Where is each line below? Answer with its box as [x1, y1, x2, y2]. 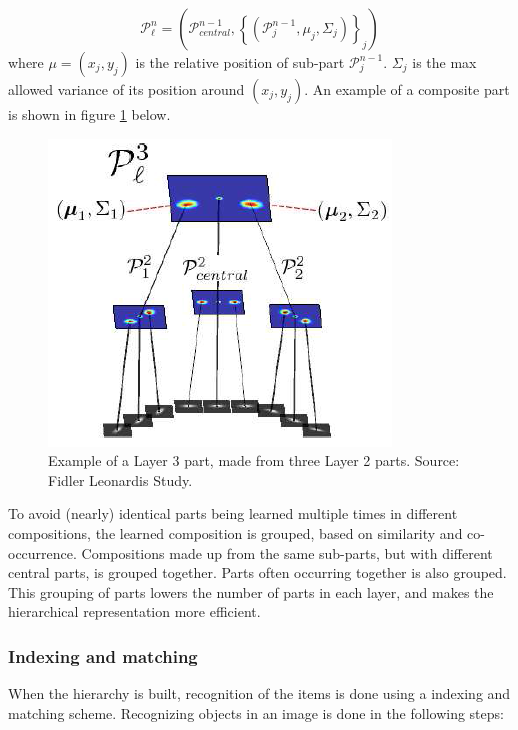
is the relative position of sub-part [135, 52, 345, 72]
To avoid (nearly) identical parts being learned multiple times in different [8, 503, 458, 524]
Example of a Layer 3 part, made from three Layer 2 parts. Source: [48, 450, 460, 471]
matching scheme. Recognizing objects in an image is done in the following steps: [8, 702, 504, 723]
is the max [412, 52, 477, 72]
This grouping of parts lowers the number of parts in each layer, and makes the [8, 581, 494, 602]
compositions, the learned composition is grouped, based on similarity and [8, 522, 463, 543]
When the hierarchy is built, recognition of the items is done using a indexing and [8, 683, 511, 704]
